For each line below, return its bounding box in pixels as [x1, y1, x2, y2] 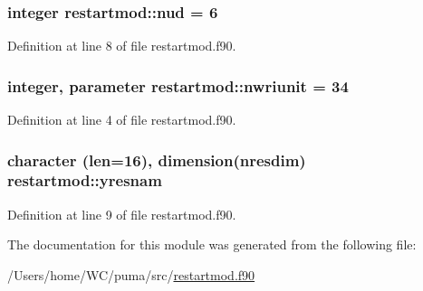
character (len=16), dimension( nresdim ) [7, 148, 306, 171]
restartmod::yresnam [7, 169, 162, 192]
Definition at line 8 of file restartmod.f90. [7, 36, 236, 55]
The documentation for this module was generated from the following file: [7, 235, 417, 254]
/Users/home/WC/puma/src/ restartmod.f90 [7, 265, 255, 284]
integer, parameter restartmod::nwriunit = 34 [7, 74, 349, 97]
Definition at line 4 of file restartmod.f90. [7, 110, 236, 129]
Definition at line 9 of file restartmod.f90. [7, 204, 236, 223]
